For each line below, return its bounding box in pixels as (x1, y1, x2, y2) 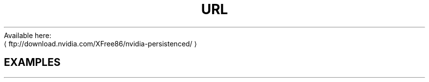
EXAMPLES (4, 56, 61, 69)
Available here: (4, 31, 51, 40)
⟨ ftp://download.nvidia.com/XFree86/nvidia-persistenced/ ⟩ (4, 39, 197, 48)
